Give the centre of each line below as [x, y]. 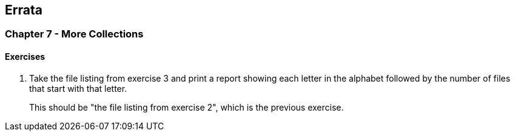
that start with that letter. [78, 88]
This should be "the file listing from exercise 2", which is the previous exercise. [187, 107]
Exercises [25, 57]
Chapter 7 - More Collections [74, 34]
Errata [24, 10]
